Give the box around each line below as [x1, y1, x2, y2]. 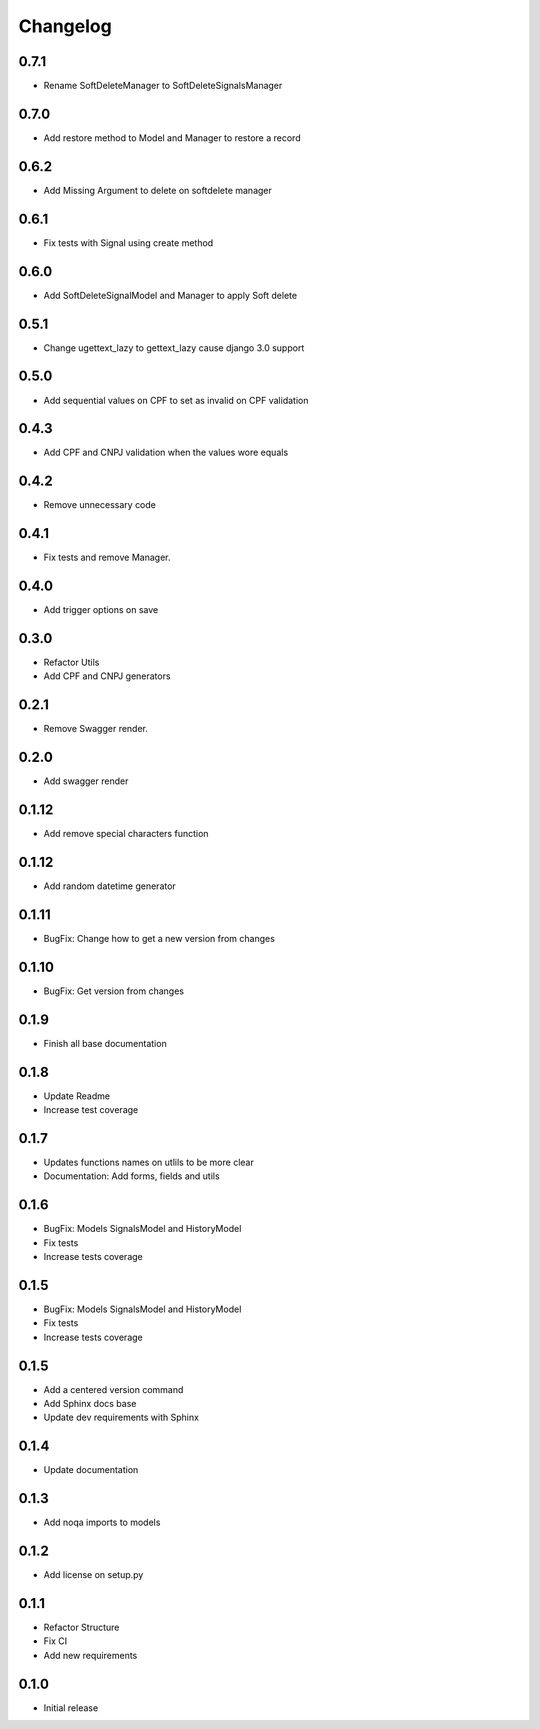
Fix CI [43, 1635, 68, 1647]
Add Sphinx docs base [43, 1398, 137, 1410]
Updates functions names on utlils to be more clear [43, 1156, 254, 1168]
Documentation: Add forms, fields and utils [43, 1170, 220, 1182]
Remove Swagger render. [43, 723, 149, 735]
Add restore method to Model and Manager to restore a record [43, 131, 301, 144]
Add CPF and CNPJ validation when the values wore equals [43, 446, 289, 459]
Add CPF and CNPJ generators [43, 670, 171, 682]
